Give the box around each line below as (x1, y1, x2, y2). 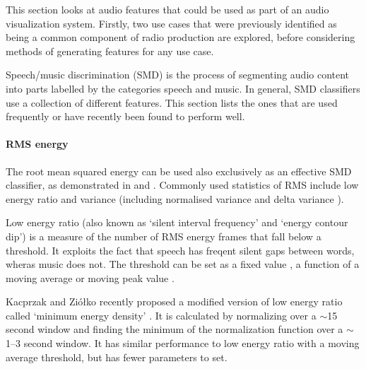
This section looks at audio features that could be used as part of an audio (6, 2, 329, 16)
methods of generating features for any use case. (6, 43, 214, 58)
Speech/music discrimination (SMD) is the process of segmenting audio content (6, 67, 350, 82)
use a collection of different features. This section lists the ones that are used (6, 95, 338, 110)
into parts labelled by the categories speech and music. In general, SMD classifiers (6, 81, 360, 95)
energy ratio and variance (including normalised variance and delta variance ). (6, 191, 344, 206)
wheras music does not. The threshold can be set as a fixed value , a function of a (6, 257, 360, 271)
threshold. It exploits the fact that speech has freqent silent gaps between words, (6, 242, 355, 257)
